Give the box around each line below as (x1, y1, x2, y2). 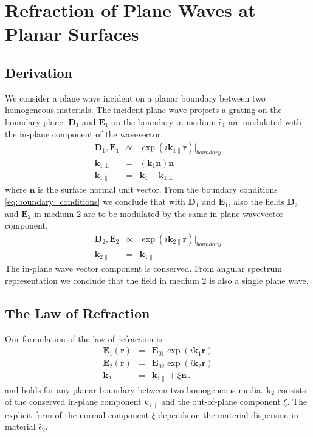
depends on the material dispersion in (158, 408, 298, 421)
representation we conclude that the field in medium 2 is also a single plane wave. (5, 274, 309, 286)
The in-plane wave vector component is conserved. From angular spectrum (5, 262, 282, 275)
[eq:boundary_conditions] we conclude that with (5, 195, 185, 208)
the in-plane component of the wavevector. (5, 127, 163, 140)
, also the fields (228, 195, 284, 208)
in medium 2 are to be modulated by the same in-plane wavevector (34, 207, 284, 219)
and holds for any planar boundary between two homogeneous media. (5, 383, 263, 396)
